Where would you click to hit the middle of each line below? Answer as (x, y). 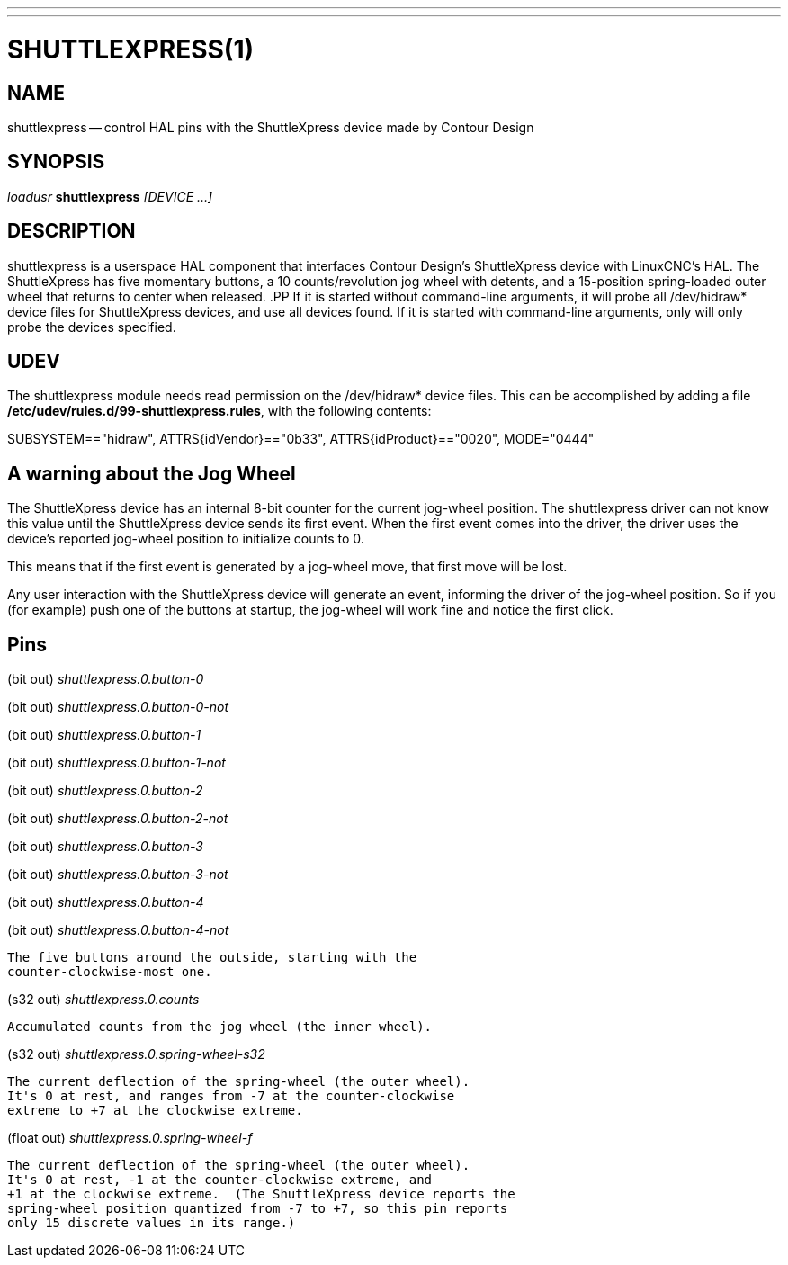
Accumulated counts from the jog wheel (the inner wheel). (220, 1027)
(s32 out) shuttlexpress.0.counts (103, 1000)
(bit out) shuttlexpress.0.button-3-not (118, 875)
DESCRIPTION (72, 231)
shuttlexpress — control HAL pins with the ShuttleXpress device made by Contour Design (271, 127)
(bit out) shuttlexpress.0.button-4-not (118, 930)
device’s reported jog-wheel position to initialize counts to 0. (186, 539)
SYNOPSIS (56, 162)
